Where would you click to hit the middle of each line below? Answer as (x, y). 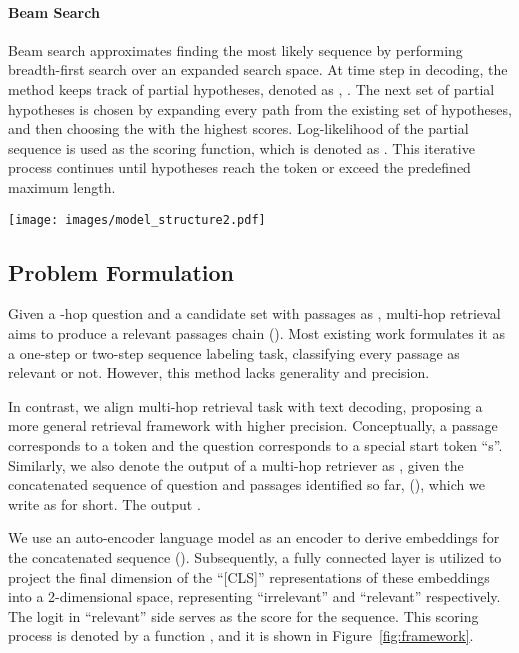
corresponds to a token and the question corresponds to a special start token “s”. (255, 444)
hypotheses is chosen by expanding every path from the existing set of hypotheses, (260, 108)
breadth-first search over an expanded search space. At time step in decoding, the (258, 69)
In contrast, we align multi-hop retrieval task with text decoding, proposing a (245, 405)
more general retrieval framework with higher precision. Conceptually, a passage (253, 425)
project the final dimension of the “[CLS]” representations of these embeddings (249, 576)
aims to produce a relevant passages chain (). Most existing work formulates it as (256, 333)
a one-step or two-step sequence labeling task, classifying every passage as (234, 352)
